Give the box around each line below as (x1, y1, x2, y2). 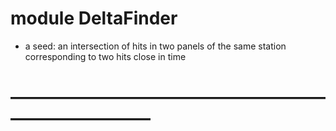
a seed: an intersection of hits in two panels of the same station (24, 40, 287, 52)
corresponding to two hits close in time (24, 50, 187, 62)
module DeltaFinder (10, 7, 178, 30)
